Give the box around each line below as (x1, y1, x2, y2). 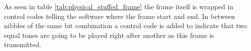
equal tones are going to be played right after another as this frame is (4, 30, 214, 40)
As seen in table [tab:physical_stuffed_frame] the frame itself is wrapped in (4, 1, 233, 11)
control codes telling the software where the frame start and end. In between (4, 11, 235, 21)
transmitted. (4, 39, 41, 50)
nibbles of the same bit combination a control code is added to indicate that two (4, 20, 247, 31)
